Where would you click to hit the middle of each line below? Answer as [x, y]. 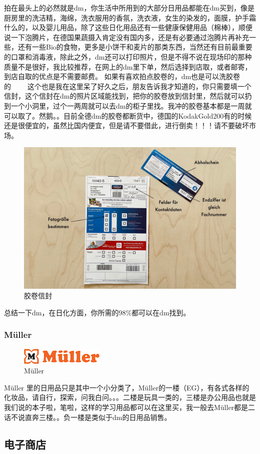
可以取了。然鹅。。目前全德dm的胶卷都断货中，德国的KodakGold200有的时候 [128, 115]
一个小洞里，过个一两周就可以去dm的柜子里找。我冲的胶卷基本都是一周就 [131, 105]
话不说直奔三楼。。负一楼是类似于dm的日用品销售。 [88, 417]
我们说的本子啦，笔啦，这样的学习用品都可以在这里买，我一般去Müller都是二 [130, 407]
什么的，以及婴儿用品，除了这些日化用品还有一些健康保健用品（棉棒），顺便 [128, 27]
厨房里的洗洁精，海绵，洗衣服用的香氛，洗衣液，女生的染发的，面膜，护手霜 [130, 17]
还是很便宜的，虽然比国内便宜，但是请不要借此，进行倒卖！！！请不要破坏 [126, 125]
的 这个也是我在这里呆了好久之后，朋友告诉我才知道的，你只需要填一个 [128, 86]
